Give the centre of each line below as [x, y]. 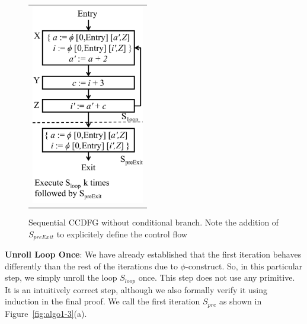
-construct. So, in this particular [244, 266]
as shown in [240, 301]
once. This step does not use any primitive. [217, 277]
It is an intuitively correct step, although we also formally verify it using [136, 289]
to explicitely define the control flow [122, 234]
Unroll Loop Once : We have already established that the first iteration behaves [153, 254]
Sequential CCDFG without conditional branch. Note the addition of [154, 222]
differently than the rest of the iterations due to [91, 266]
